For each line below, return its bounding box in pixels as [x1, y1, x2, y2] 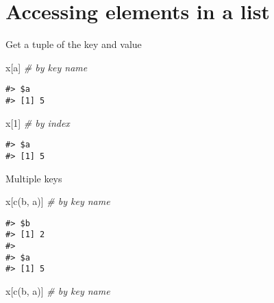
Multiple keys [5, 171, 62, 185]
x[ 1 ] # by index [5, 115, 70, 130]
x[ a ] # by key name [5, 60, 88, 74]
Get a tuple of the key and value [5, 37, 142, 51]
